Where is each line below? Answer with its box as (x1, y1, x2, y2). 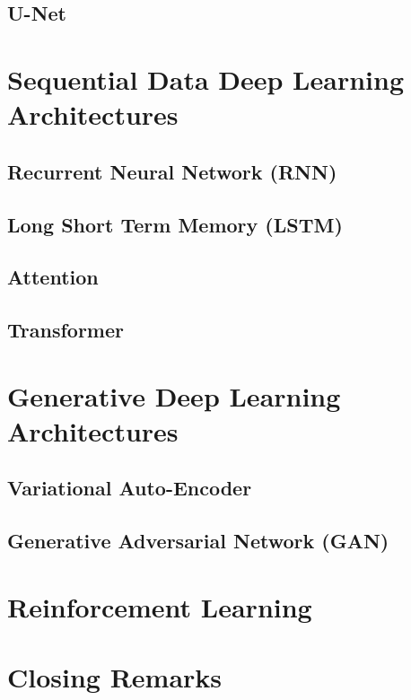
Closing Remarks (7, 659, 223, 696)
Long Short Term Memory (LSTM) (7, 210, 343, 238)
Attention (7, 263, 99, 291)
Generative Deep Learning (7, 377, 341, 414)
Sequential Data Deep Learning (7, 60, 404, 97)
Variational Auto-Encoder (7, 474, 252, 502)
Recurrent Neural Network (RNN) (7, 157, 337, 185)
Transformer (7, 316, 124, 344)
